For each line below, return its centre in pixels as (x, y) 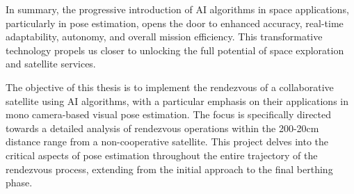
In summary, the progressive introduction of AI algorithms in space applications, (177, 9)
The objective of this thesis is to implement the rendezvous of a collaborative (170, 87)
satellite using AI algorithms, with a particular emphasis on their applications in (177, 100)
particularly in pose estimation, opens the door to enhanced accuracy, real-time (175, 23)
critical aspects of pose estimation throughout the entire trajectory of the (162, 155)
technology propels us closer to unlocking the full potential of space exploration (175, 50)
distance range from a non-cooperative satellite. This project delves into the (167, 142)
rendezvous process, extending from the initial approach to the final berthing (169, 169)
